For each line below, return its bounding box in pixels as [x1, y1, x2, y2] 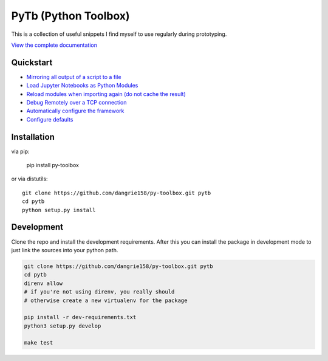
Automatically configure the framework [26, 107, 125, 115]
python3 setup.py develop [24, 322, 101, 329]
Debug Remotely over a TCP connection [26, 99, 127, 106]
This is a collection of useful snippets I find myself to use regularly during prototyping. [11, 30, 227, 38]
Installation [11, 131, 55, 142]
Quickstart [11, 57, 53, 67]
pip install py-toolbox [26, 162, 79, 169]
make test [24, 339, 53, 346]
